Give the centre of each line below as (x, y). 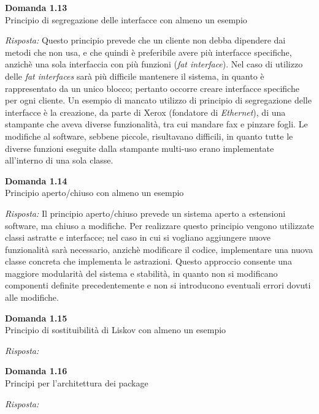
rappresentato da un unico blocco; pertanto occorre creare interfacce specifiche (152, 88)
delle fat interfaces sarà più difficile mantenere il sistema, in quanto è (135, 76)
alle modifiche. (32, 297)
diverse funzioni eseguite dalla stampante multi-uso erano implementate (140, 148)
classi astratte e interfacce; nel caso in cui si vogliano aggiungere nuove (138, 237)
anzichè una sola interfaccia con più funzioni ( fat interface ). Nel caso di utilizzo (154, 64)
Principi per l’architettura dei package (77, 383)
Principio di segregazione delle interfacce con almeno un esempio (126, 19)
